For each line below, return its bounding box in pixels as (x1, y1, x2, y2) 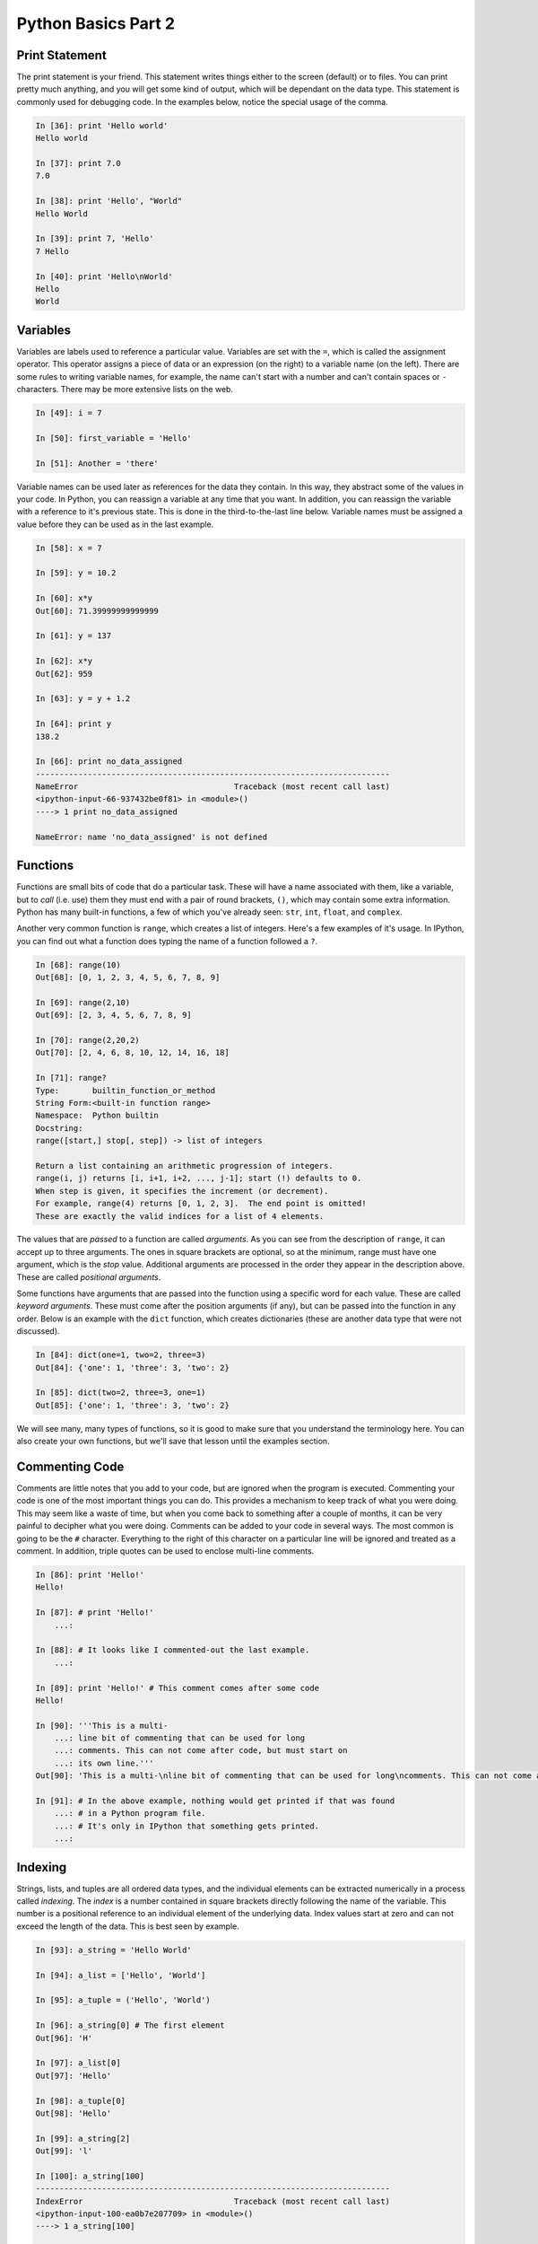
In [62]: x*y (35, 656, 93, 666)
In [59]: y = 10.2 (35, 568, 117, 578)
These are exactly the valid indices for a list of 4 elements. (35, 1211, 325, 1221)
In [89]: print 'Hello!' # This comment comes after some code (35, 1683, 320, 1693)
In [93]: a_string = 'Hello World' (35, 1944, 192, 1955)
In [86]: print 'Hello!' (35, 1569, 145, 1580)
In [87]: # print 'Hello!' (35, 1608, 154, 1617)
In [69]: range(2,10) (35, 997, 131, 1007)
